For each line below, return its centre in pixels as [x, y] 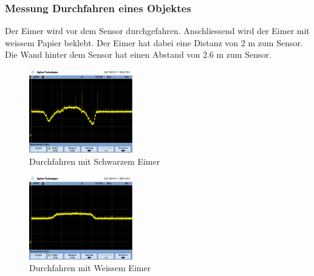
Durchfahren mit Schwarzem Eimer [95, 161]
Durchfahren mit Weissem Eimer [90, 268]
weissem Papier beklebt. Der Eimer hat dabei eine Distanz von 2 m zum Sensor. [154, 42]
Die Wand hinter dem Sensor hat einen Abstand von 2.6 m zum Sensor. [138, 54]
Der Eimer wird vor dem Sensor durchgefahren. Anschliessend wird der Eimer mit [157, 31]
